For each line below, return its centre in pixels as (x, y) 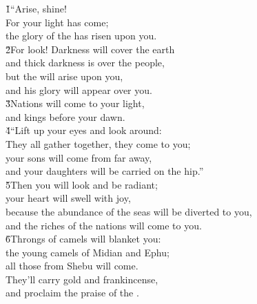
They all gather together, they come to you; (98, 143)
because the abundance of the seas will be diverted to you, (129, 211)
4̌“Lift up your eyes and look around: (84, 130)
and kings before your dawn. (65, 116)
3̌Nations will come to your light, (75, 103)
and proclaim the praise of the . (72, 293)
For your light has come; (57, 22)
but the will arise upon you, (64, 76)
